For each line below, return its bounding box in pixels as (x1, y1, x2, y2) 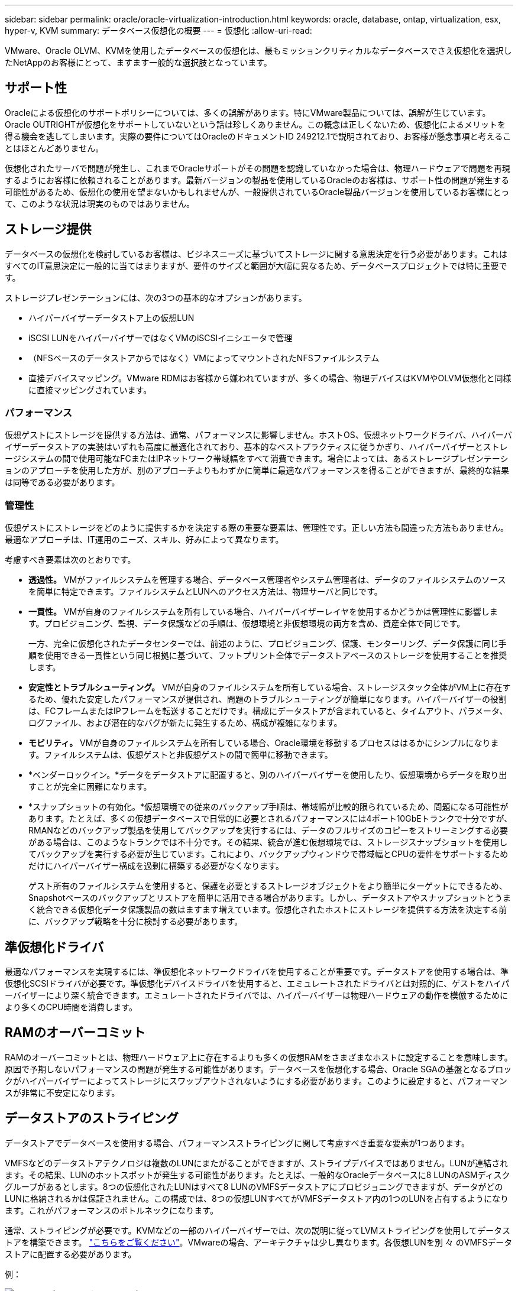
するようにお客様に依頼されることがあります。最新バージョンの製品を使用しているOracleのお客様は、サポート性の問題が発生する (5, 174, 510, 185)
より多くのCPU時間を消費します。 (5, 1002, 137, 1013)
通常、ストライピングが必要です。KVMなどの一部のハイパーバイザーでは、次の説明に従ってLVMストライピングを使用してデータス (5, 1225, 510, 1235)
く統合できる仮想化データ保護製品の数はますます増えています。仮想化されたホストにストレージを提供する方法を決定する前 (28, 904, 507, 915)
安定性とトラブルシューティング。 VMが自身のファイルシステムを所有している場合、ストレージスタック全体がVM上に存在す (28, 682, 511, 693)
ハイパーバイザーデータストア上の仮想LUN (28, 312, 195, 323)
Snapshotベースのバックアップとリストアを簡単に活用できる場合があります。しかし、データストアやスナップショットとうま (28, 893, 511, 903)
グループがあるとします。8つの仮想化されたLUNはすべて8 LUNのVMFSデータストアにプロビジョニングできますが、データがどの (5, 1181, 503, 1192)
